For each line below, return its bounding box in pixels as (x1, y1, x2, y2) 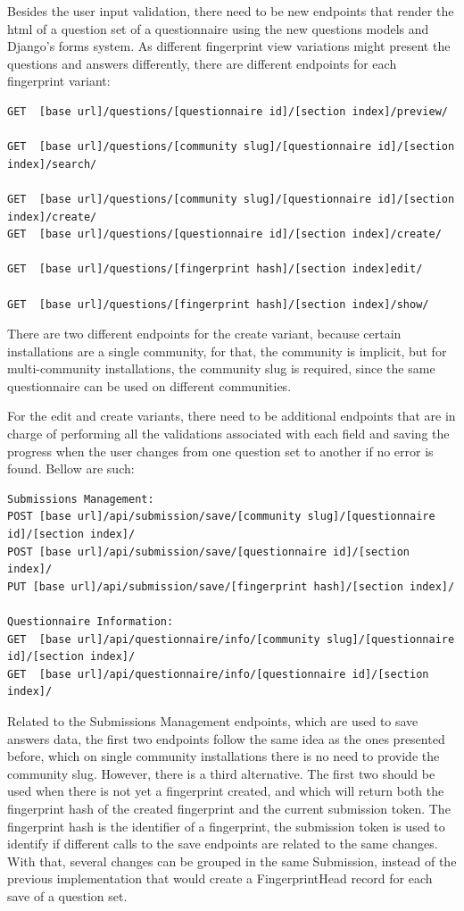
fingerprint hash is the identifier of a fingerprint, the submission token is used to (7, 816, 445, 835)
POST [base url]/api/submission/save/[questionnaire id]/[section (7, 545, 410, 558)
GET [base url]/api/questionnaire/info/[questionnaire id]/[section (7, 667, 429, 681)
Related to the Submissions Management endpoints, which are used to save (7, 711, 418, 730)
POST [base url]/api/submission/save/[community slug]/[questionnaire (7, 510, 435, 523)
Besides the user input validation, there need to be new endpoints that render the (7, 2, 454, 20)
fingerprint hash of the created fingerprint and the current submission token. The (7, 798, 451, 817)
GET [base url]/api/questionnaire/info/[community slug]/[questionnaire (7, 632, 455, 646)
